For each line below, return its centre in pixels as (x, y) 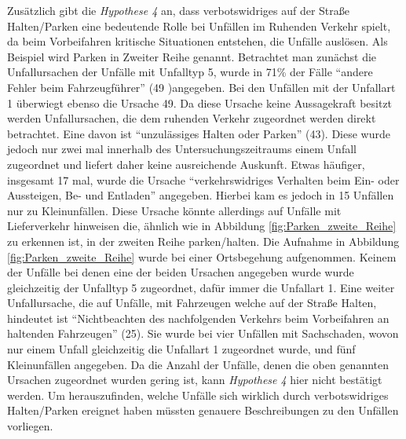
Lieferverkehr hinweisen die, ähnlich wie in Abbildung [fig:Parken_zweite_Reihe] (202, 226)
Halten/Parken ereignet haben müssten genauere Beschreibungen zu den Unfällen (203, 410)
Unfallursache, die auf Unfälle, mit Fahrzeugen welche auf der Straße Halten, (192, 303)
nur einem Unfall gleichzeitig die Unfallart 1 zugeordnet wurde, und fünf (181, 349)
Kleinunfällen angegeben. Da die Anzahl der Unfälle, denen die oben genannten (198, 364)
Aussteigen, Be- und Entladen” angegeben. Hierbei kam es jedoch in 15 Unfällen (201, 195)
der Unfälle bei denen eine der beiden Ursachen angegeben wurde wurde (181, 272)
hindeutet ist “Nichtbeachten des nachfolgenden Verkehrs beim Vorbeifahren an (198, 318)
